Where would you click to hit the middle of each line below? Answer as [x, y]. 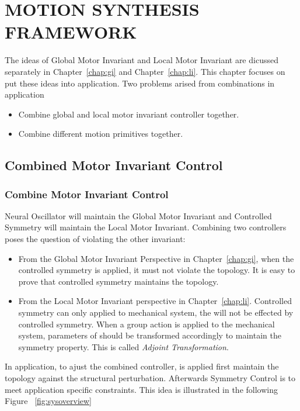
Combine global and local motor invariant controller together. [129, 114]
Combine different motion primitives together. [101, 134]
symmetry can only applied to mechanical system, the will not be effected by [156, 312]
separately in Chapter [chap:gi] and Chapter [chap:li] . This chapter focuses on [145, 71]
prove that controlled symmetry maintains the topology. [118, 281]
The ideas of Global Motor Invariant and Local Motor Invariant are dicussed [142, 60]
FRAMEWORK [71, 32]
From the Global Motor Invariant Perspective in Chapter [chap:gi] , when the [156, 258]
